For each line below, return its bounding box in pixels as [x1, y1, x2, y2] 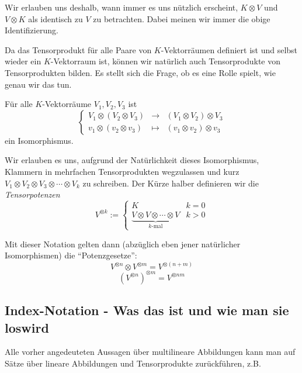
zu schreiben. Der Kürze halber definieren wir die [82, 177, 259, 189]
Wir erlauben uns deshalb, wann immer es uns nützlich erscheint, [5, 1, 238, 13]
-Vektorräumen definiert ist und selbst [161, 43, 298, 56]
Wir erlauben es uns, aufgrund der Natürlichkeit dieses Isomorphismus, [5, 154, 259, 166]
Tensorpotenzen [5, 188, 60, 201]
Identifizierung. [5, 24, 58, 36]
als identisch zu [28, 12, 83, 25]
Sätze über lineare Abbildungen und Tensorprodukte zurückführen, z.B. [5, 357, 261, 369]
